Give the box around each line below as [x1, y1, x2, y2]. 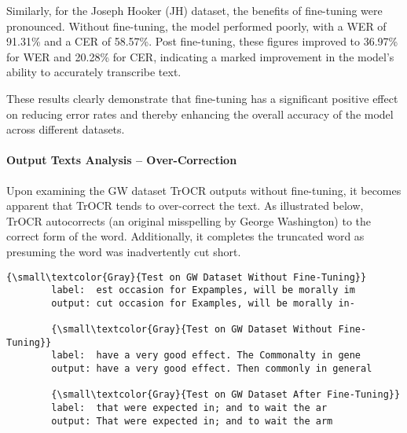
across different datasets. [6, 121, 125, 138]
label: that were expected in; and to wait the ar [51, 402, 328, 414]
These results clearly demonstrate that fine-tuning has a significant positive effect [6, 90, 398, 106]
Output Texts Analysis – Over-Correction [6, 152, 237, 168]
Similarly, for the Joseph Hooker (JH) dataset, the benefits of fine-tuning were [6, 2, 383, 18]
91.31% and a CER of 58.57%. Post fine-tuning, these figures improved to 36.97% [6, 33, 398, 50]
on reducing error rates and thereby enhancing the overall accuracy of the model [6, 105, 394, 122]
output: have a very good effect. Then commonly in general [51, 363, 372, 375]
